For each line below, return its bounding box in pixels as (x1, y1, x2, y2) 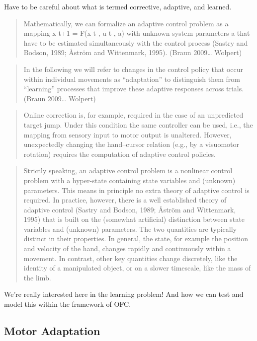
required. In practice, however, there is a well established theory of (23, 195, 227, 205)
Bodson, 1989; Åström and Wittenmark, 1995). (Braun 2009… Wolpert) (23, 47, 242, 58)
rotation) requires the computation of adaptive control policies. (23, 148, 216, 159)
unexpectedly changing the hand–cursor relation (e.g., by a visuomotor (23, 139, 239, 149)
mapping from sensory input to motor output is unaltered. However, (23, 129, 232, 139)
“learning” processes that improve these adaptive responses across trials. (23, 83, 244, 94)
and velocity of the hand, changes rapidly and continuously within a (23, 243, 231, 254)
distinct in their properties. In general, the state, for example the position (23, 233, 249, 244)
